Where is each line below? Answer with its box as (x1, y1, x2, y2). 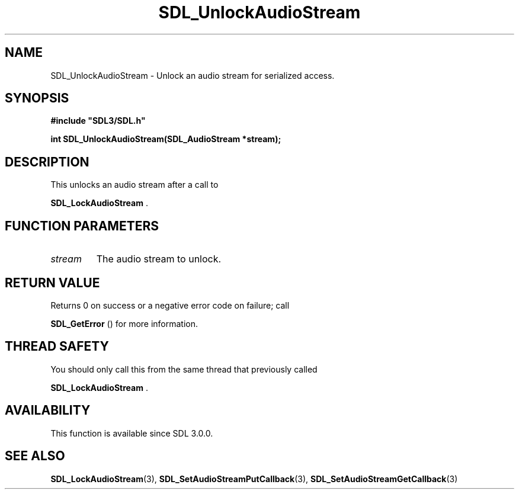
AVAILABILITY (5, 403, 91, 418)
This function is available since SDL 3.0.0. (50, 428, 213, 438)
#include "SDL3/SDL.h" (50, 116, 146, 126)
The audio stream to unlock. (96, 253, 222, 265)
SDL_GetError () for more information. (50, 318, 198, 329)
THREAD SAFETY (5, 339, 109, 354)
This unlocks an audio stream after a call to (50, 179, 219, 190)
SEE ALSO (5, 448, 65, 464)
